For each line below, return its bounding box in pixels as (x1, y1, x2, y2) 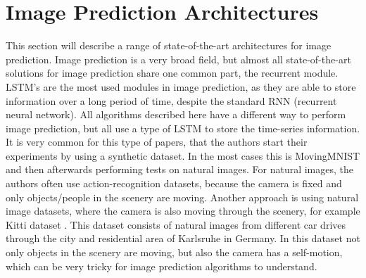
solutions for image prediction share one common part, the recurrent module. (6, 65, 339, 80)
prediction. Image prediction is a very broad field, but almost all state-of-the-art (6, 51, 351, 66)
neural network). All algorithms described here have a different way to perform (6, 107, 346, 122)
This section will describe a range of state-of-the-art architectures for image (6, 38, 332, 53)
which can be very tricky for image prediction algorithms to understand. (6, 258, 317, 273)
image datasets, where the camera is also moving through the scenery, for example (6, 203, 360, 218)
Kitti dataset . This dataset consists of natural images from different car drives (6, 217, 346, 232)
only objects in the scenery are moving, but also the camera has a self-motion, (6, 245, 343, 260)
